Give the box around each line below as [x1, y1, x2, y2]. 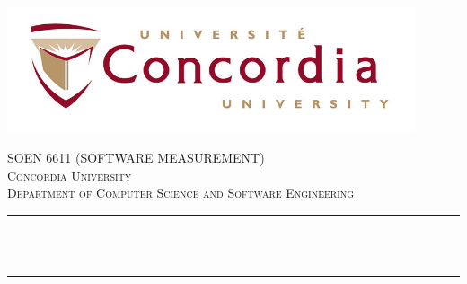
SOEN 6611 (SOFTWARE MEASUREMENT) [7, 148, 265, 167]
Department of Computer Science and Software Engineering [7, 183, 355, 202]
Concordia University [7, 165, 132, 184]
